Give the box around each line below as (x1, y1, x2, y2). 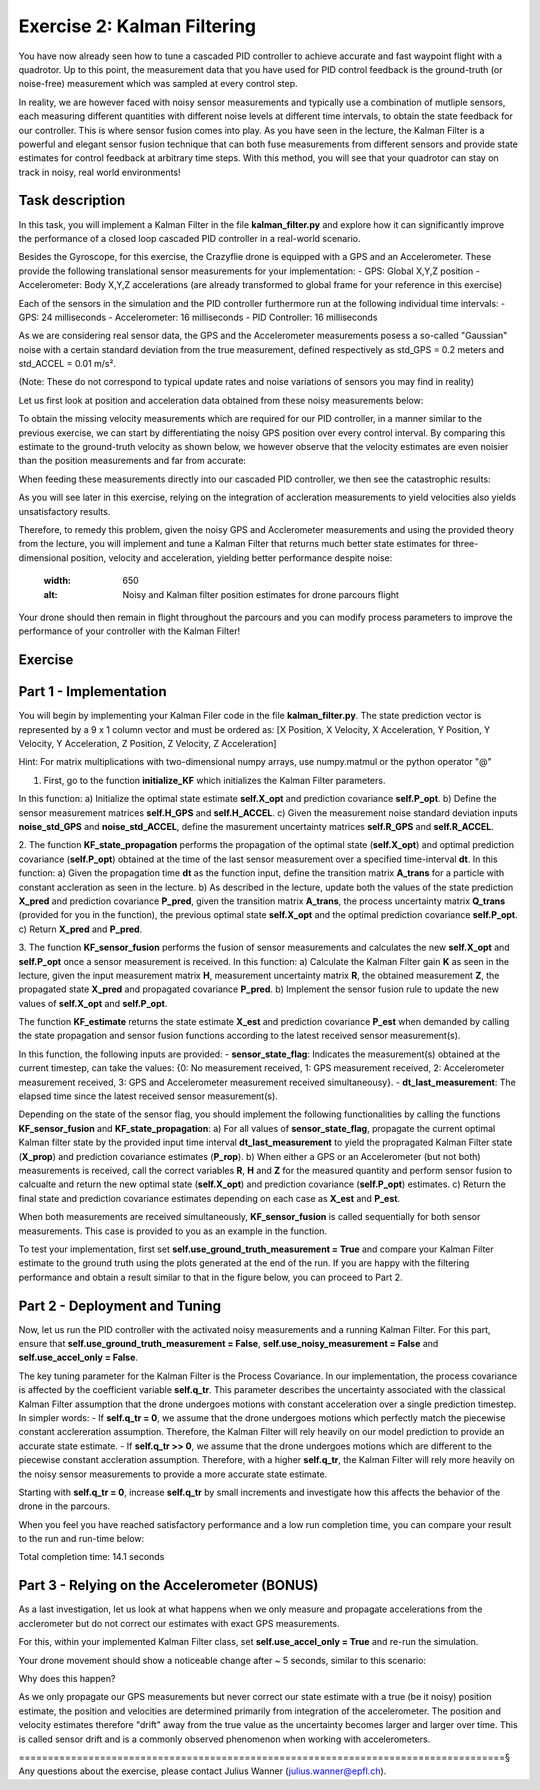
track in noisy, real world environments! (18, 166, 181, 178)
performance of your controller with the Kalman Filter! (18, 625, 240, 637)
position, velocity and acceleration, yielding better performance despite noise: (70, 551, 393, 564)
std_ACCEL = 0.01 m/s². (18, 358, 117, 370)
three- (452, 538, 479, 550)
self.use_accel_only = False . (18, 1351, 139, 1364)
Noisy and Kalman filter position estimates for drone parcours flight (122, 588, 400, 600)
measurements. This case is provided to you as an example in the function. (18, 1225, 328, 1237)
